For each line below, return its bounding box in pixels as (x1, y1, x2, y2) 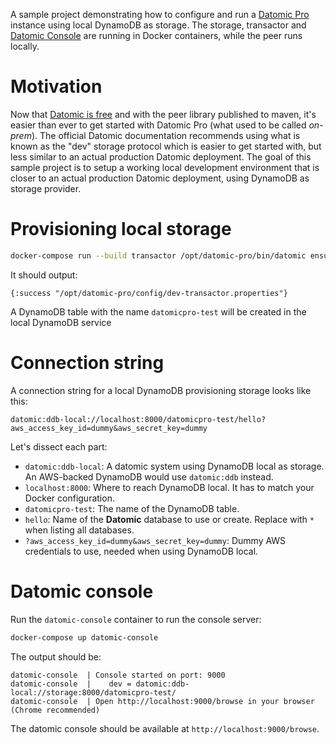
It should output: (10, 269, 78, 281)
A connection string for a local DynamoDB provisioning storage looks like (10, 384, 312, 396)
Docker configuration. (24, 492, 115, 504)
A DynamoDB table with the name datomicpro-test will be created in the (10, 305, 307, 318)
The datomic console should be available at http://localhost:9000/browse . (10, 722, 320, 734)
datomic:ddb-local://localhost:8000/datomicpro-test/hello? (10, 414, 267, 424)
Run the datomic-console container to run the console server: (10, 613, 262, 625)
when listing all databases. (24, 524, 135, 536)
